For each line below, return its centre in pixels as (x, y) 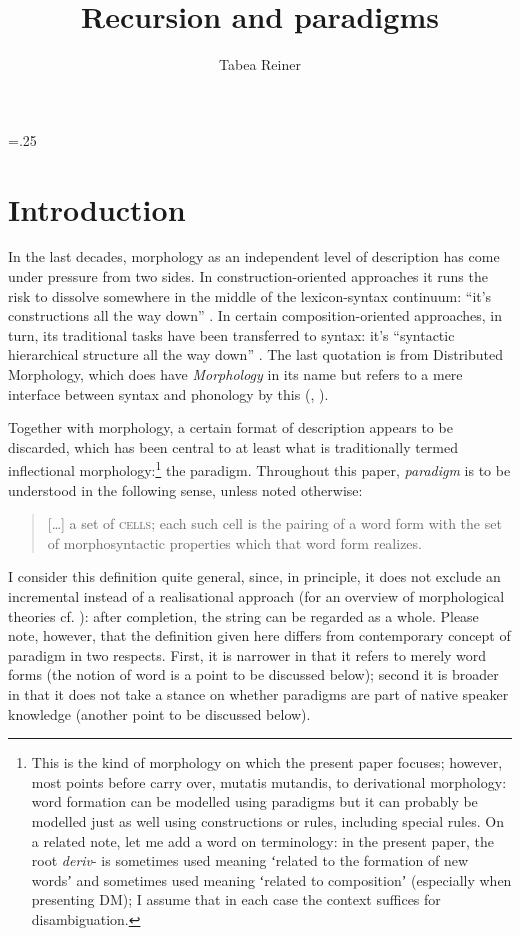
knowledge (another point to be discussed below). (159, 713)
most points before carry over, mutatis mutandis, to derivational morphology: (269, 781)
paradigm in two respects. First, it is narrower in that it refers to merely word (247, 654)
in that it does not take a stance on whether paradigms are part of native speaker (258, 693)
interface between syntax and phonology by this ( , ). (168, 393)
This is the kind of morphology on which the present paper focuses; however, (267, 762)
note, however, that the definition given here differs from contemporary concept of (259, 635)
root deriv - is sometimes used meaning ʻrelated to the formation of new (250, 860)
